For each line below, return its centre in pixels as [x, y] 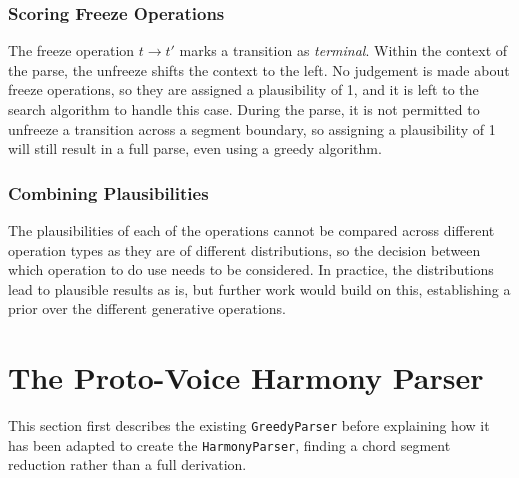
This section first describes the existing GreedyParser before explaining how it [249, 425]
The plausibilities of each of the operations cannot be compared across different [251, 230]
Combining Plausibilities [108, 192]
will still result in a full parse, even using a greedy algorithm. [195, 148]
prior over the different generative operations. [147, 308]
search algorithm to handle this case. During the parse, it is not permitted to [244, 109]
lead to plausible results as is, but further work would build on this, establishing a [259, 288]
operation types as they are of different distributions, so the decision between [244, 249]
